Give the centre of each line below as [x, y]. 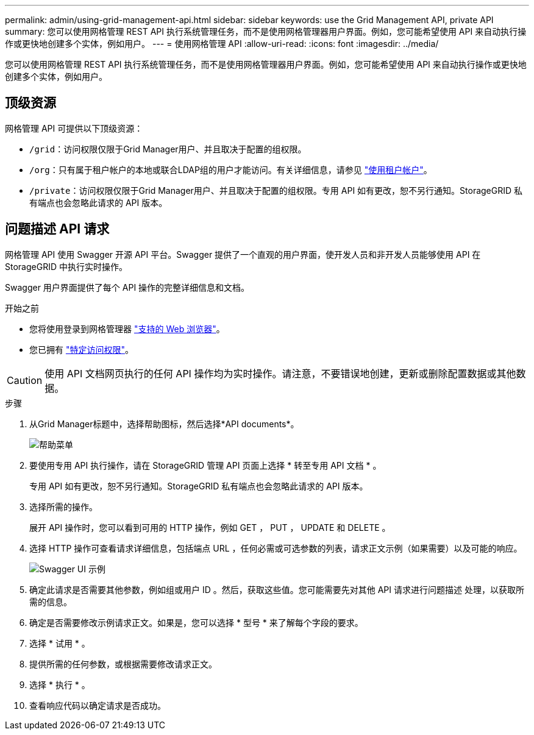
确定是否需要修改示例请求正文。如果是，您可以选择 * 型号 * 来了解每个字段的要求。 [196, 622]
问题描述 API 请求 [57, 229]
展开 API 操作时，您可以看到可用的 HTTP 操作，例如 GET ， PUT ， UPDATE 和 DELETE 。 [210, 527]
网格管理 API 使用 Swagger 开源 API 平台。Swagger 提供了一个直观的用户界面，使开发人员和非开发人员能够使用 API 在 [243, 254]
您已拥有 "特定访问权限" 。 [81, 349]
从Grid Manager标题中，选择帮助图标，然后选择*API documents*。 [164, 424]
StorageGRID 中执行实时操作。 [66, 266]
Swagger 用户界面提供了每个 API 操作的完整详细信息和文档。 [127, 287]
